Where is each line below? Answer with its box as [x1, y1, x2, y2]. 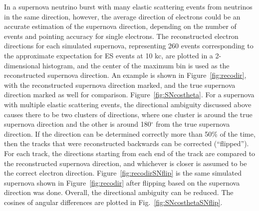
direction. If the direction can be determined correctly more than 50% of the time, [4, 128, 256, 139]
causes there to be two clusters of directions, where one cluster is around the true [4, 109, 253, 119]
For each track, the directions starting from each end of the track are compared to [4, 148, 256, 158]
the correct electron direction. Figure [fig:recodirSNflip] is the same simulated [4, 168, 242, 178]
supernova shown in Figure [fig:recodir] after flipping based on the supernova [4, 177, 240, 188]
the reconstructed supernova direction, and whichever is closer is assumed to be [4, 158, 247, 168]
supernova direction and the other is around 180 [4, 119, 151, 129]
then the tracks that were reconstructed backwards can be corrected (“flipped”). [4, 138, 249, 149]
